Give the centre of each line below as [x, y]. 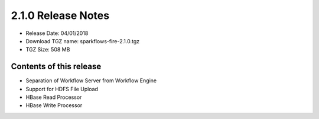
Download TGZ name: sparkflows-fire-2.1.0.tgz [83, 41]
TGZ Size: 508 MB [48, 50]
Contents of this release [56, 67]
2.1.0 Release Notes [60, 15]
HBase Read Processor [54, 97]
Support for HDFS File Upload [62, 89]
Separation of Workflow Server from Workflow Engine [91, 81]
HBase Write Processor [54, 105]
